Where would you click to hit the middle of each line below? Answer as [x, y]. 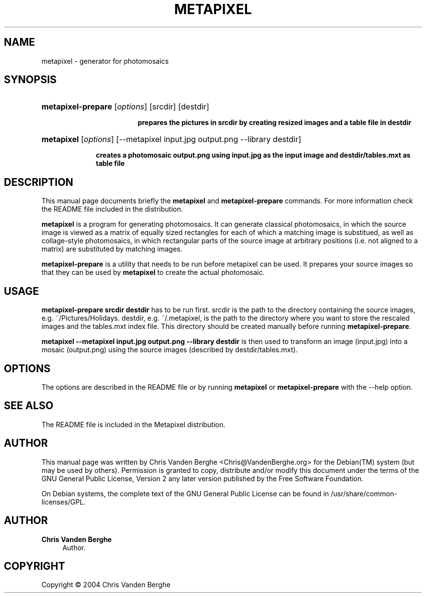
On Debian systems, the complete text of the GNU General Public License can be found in [185, 493]
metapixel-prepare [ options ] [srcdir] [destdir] [125, 107]
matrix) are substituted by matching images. [112, 249]
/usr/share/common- [364, 493]
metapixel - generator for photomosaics [105, 61]
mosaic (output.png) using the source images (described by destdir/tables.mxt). [169, 350]
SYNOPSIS [30, 80]
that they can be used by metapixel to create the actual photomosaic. [153, 272]
